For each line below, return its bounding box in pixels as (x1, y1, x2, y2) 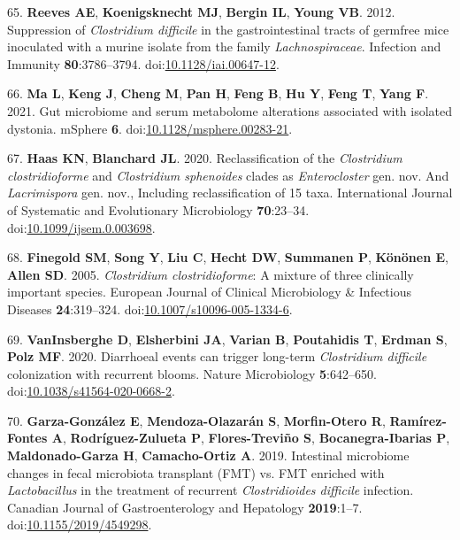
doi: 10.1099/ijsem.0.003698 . (7, 218, 156, 236)
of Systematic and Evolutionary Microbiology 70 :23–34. (7, 200, 310, 219)
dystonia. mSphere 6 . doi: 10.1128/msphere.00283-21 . (7, 119, 293, 137)
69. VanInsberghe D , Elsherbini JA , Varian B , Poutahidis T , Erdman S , (7, 329, 448, 348)
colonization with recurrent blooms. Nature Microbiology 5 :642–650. (7, 364, 377, 382)
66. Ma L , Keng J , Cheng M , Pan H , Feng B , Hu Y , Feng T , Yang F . (7, 84, 429, 103)
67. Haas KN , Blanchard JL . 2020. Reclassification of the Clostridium (7, 149, 402, 167)
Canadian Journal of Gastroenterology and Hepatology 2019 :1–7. (7, 498, 363, 516)
